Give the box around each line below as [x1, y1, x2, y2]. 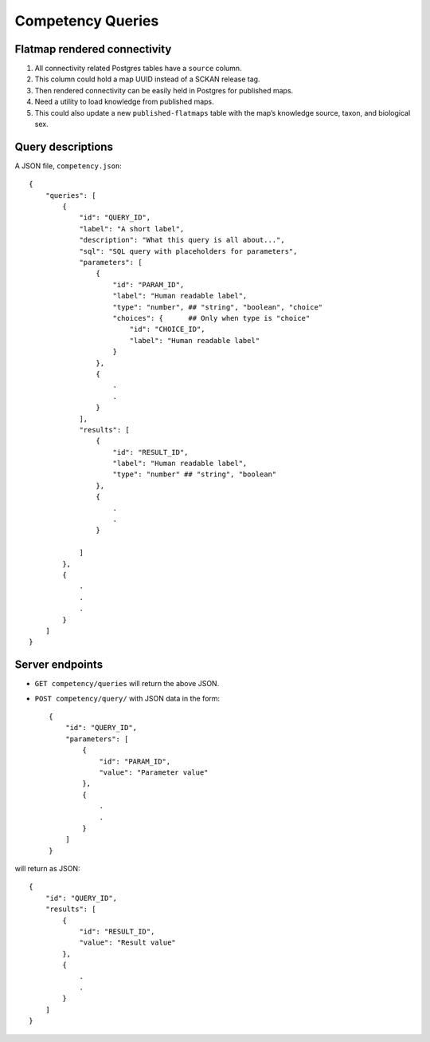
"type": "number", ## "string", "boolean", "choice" [112, 302, 323, 311]
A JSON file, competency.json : [14, 160, 123, 171]
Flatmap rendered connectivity [14, 42, 172, 56]
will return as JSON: [14, 864, 80, 874]
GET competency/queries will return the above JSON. [34, 679, 220, 689]
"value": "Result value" [79, 938, 177, 947]
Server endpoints [14, 658, 104, 672]
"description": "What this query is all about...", [79, 235, 286, 245]
